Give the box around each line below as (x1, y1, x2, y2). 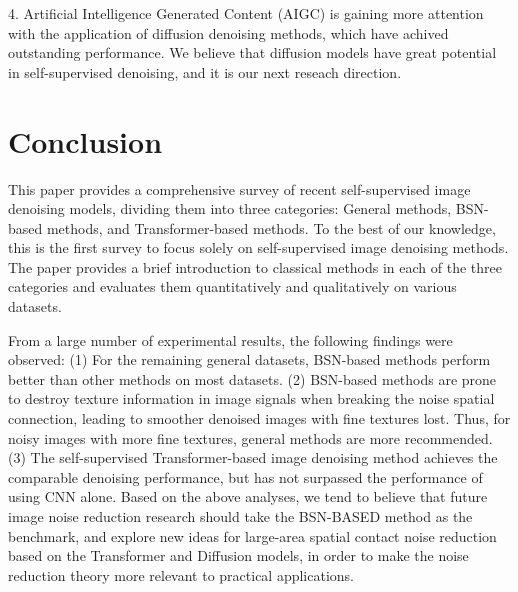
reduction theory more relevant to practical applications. (8, 564, 355, 585)
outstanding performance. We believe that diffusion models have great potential (8, 42, 497, 63)
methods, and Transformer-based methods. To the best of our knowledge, (46, 217, 496, 238)
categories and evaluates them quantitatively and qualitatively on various (8, 276, 457, 297)
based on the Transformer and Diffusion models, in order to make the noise (8, 545, 469, 566)
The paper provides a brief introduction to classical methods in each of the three (8, 256, 503, 277)
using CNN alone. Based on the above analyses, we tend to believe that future (8, 486, 488, 507)
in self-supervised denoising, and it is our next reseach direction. (8, 61, 402, 82)
